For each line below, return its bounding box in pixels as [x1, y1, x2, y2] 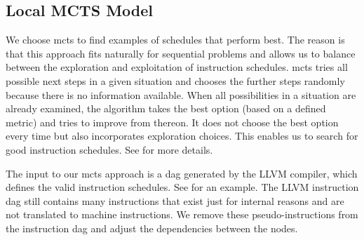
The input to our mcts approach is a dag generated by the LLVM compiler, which [6, 166, 358, 180]
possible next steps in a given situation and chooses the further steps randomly [6, 73, 345, 88]
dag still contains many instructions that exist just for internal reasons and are [6, 193, 344, 208]
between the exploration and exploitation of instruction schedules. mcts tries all [6, 60, 348, 74]
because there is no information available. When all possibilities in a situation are [6, 87, 356, 102]
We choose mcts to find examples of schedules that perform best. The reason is [6, 32, 345, 47]
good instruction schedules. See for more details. [6, 142, 213, 156]
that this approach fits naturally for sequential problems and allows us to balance [6, 46, 356, 60]
